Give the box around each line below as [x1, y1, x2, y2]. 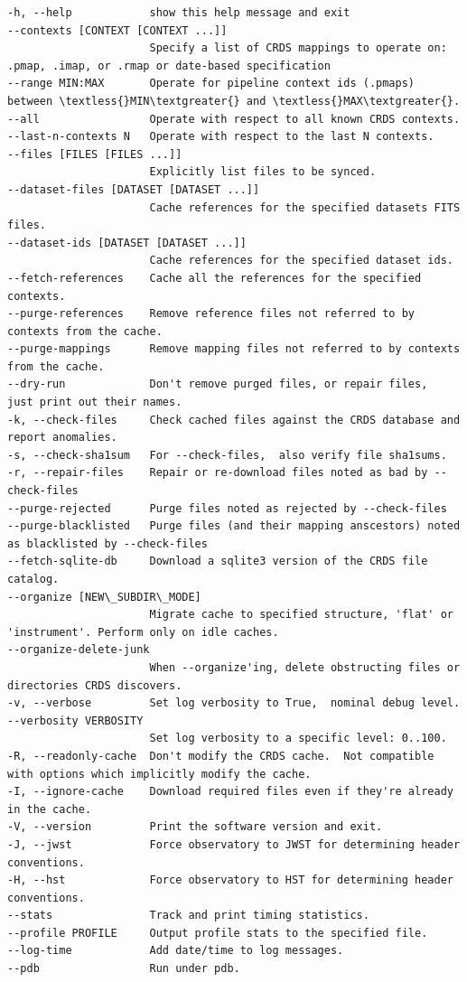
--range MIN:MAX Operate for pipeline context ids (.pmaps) [7, 77, 416, 90]
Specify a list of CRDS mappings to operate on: [149, 42, 447, 55]
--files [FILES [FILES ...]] [7, 147, 182, 161]
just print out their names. [7, 396, 182, 409]
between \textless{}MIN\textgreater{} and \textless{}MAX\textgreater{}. [7, 94, 461, 108]
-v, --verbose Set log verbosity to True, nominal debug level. [7, 697, 461, 710]
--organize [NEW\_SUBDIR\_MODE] [7, 590, 201, 603]
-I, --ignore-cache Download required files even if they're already [7, 785, 453, 799]
